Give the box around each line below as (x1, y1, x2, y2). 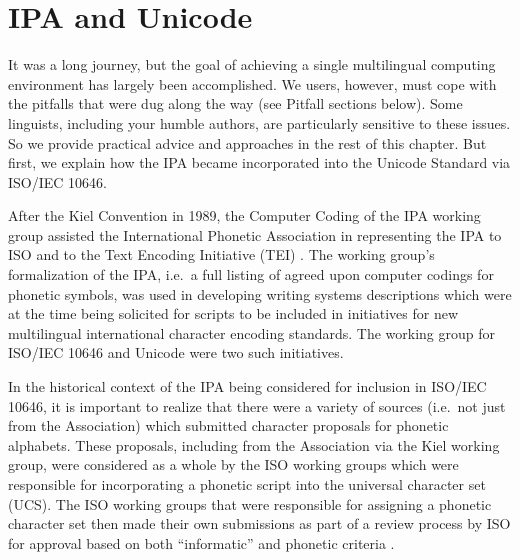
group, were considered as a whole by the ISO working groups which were (8, 454, 459, 475)
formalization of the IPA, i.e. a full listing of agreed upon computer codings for (8, 264, 494, 285)
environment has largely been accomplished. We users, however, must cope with (8, 73, 497, 94)
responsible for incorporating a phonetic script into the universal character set (8, 474, 486, 494)
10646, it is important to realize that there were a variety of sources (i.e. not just (8, 395, 506, 416)
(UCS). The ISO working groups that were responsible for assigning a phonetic (8, 493, 492, 514)
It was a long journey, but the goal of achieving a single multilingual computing (8, 54, 496, 75)
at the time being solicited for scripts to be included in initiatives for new (8, 303, 458, 324)
